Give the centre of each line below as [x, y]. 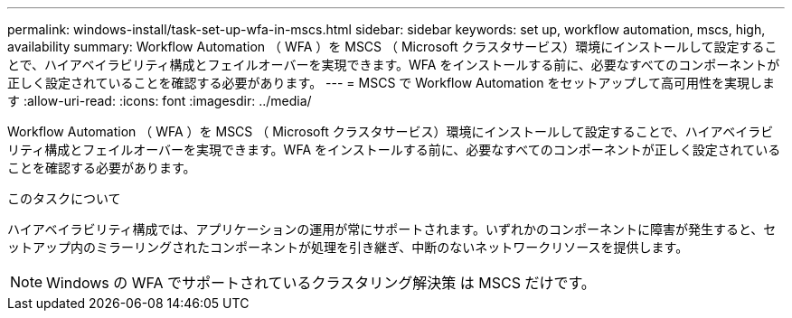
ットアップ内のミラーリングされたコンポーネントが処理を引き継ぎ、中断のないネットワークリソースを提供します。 [348, 247]
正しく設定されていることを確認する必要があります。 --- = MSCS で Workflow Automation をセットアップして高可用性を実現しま [391, 83]
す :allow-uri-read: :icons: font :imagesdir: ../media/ [160, 101]
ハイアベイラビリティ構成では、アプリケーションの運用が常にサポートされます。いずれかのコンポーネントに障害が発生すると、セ [392, 229]
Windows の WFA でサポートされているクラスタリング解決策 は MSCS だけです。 [321, 283]
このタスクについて [64, 198]
